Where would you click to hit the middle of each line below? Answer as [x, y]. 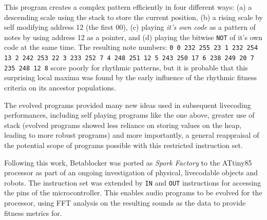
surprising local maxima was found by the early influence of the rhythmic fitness [131, 77]
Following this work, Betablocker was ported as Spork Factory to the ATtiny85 [128, 162]
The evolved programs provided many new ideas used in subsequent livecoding [128, 105]
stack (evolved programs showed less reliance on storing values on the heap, [123, 125]
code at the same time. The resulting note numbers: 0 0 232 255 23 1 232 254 [131, 47]
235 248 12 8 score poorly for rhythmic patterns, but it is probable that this [126, 67]
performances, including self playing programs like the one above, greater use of [129, 115]
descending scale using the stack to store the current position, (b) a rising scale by [133, 17]
